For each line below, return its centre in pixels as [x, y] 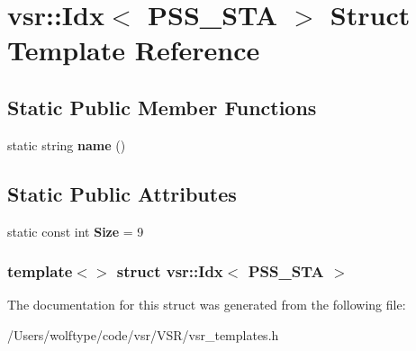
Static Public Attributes [122, 193]
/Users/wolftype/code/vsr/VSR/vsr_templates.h [143, 334]
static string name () [67, 144]
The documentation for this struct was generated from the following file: [207, 305]
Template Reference [134, 50]
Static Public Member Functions [162, 107]
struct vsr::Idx [170, 271]
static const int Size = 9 [76, 231]
